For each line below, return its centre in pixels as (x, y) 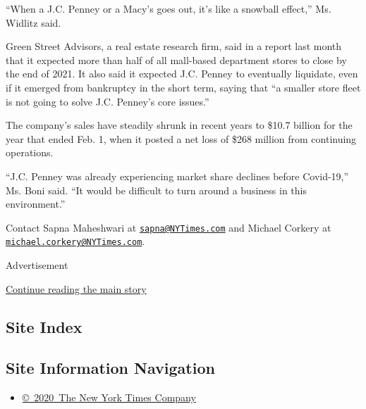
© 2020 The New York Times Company (109, 397)
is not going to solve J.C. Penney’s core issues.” (108, 101)
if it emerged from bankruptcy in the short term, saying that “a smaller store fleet (183, 87)
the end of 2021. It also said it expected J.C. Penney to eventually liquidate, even (182, 74)
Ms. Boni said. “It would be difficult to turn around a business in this (156, 190)
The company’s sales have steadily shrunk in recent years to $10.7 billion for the (179, 125)
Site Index (44, 326)
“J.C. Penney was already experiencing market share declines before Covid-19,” (177, 176)
